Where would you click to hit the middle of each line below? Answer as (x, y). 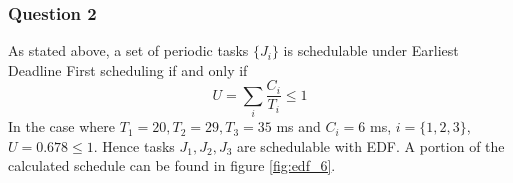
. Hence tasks (134, 145)
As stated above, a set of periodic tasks (128, 50)
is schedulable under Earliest (371, 50)
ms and (298, 126)
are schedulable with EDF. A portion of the (371, 145)
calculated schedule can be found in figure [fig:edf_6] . (172, 165)
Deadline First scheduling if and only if (128, 69)
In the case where (62, 126)
